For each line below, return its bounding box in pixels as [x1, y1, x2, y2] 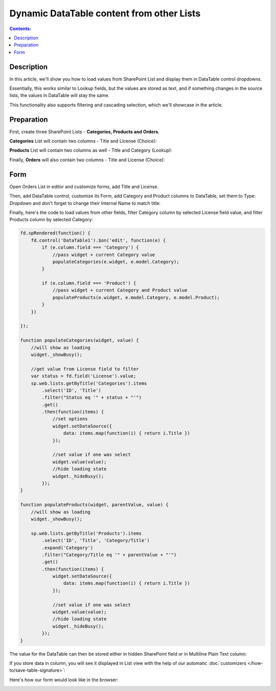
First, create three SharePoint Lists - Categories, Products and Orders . [9, 128, 159, 135]
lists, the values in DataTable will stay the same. [9, 92, 110, 99]
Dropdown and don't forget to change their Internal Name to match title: [9, 200, 161, 206]
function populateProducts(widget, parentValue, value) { [20, 502, 169, 508]
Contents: [9, 26, 32, 32]
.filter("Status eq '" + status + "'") [41, 395, 142, 400]
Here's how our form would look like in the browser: [9, 677, 119, 683]
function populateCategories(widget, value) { [20, 338, 139, 343]
